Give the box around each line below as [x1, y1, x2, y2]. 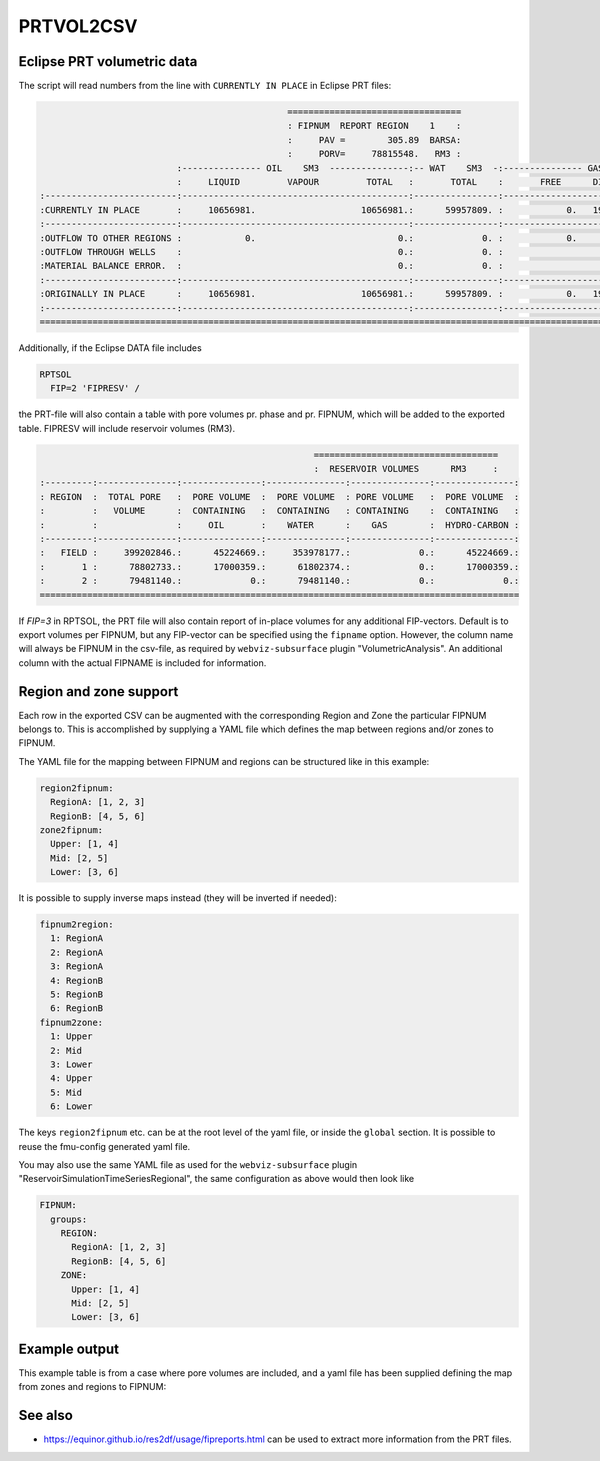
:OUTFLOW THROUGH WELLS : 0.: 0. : [39, 246, 504, 257]
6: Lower [50, 1101, 93, 1112]
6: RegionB [50, 1003, 104, 1014]
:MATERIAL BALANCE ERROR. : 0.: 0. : [39, 260, 504, 272]
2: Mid [50, 1045, 83, 1056]
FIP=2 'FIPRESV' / [50, 383, 140, 394]
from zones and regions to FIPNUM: [18, 1381, 167, 1393]
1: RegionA [50, 933, 104, 944]
